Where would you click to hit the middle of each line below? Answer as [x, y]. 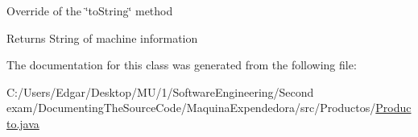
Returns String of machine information [102, 37]
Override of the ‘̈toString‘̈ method [90, 10]
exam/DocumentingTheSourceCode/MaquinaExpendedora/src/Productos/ [191, 108]
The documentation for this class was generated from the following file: [182, 65]
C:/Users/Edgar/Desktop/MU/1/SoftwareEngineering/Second [160, 91]
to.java [23, 123]
